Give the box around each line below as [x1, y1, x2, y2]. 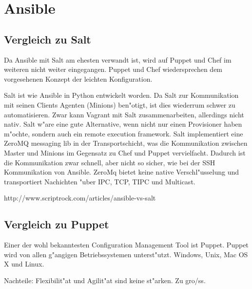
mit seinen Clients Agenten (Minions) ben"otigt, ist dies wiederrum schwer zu [4, 99, 235, 110]
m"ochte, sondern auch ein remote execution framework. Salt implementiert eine [4, 128, 243, 138]
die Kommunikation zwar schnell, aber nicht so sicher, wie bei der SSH [4, 157, 215, 167]
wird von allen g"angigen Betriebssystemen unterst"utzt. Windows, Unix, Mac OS [4, 249, 248, 259]
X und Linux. [4, 259, 44, 269]
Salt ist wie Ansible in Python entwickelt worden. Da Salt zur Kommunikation [4, 90, 239, 100]
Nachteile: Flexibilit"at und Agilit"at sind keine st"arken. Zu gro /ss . [4, 275, 206, 285]
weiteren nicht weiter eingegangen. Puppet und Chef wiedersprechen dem [4, 64, 223, 74]
